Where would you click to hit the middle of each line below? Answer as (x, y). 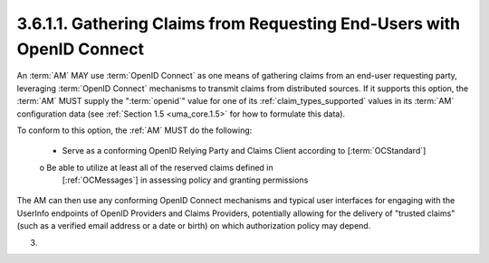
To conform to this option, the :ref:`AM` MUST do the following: (134, 130)
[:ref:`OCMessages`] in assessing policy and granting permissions (185, 180)
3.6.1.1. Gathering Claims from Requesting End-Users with (239, 23)
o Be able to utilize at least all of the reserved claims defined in (156, 167)
